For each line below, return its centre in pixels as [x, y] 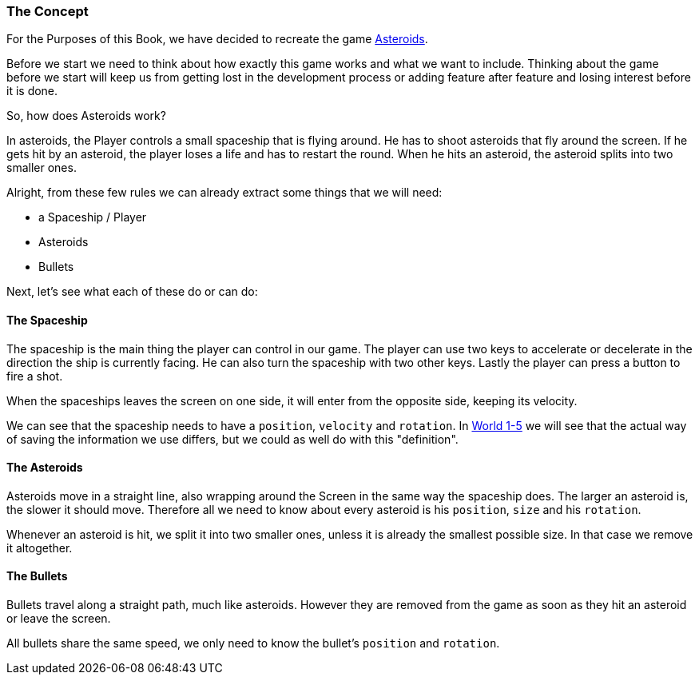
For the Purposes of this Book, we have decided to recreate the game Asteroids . [217, 39]
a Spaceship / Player [93, 217]
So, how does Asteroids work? [86, 116]
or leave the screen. [59, 619]
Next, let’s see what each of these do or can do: [132, 292]
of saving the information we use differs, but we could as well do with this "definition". [232, 439]
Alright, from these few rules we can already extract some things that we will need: [224, 193]
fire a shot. [35, 376]
